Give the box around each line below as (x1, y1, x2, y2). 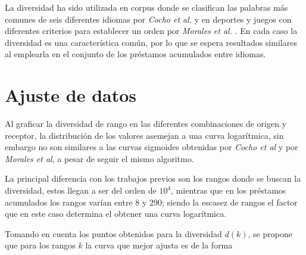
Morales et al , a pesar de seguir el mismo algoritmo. (5, 152, 194, 164)
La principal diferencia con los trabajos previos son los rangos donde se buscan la (5, 172, 301, 185)
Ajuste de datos (5, 83, 137, 107)
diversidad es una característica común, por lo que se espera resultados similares (5, 36, 297, 48)
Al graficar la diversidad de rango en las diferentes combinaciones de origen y (5, 117, 287, 130)
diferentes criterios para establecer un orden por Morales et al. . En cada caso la (5, 24, 298, 37)
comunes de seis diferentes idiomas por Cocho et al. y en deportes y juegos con (5, 13, 292, 25)
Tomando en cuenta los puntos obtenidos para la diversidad (5, 227, 222, 240)
